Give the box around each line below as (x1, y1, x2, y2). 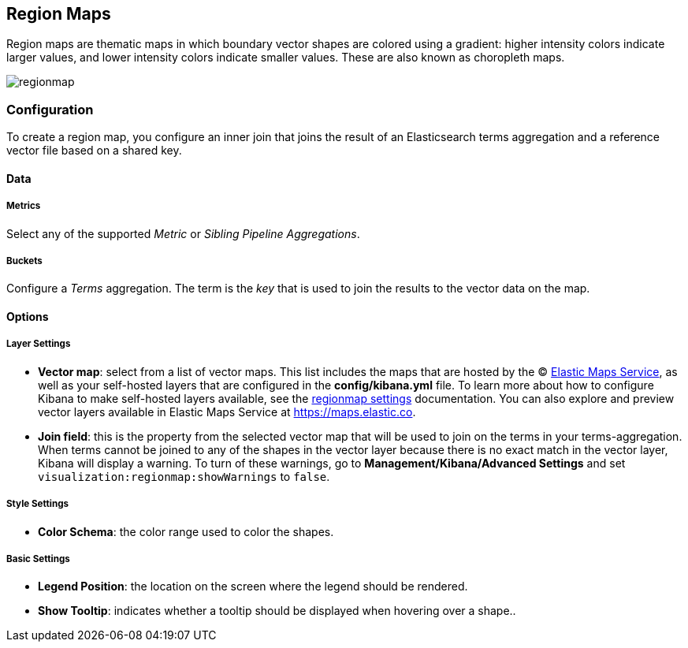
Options (6, 309, 49, 323)
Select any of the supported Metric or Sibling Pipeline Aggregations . (6, 226, 360, 240)
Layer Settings (6, 338, 71, 350)
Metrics (6, 200, 41, 212)
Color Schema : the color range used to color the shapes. (38, 524, 334, 538)
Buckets (6, 255, 43, 266)
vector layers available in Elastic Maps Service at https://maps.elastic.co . (38, 404, 416, 419)
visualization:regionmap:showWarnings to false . (38, 469, 330, 483)
